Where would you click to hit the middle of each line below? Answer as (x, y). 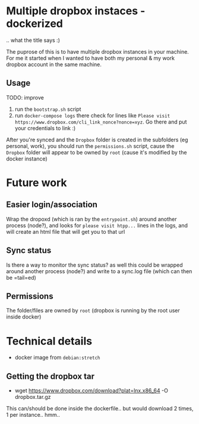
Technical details (49, 341)
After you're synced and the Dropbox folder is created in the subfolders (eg (97, 140)
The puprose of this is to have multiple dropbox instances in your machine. (97, 51)
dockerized (35, 24)
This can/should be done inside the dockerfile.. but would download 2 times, (100, 408)
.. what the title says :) (33, 40)
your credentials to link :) (45, 128)
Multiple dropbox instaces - (76, 11)
